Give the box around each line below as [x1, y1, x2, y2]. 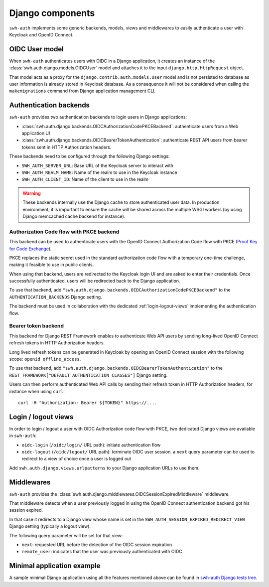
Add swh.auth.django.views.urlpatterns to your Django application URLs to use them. [9, 465, 200, 471]
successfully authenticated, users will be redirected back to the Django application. [9, 278, 180, 284]
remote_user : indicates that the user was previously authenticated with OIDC [21, 549, 183, 555]
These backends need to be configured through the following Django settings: [9, 153, 170, 159]
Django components [9, 7, 95, 18]
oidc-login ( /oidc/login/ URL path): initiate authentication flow [21, 441, 161, 448]
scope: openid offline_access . [9, 356, 81, 362]
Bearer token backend [9, 322, 64, 329]
